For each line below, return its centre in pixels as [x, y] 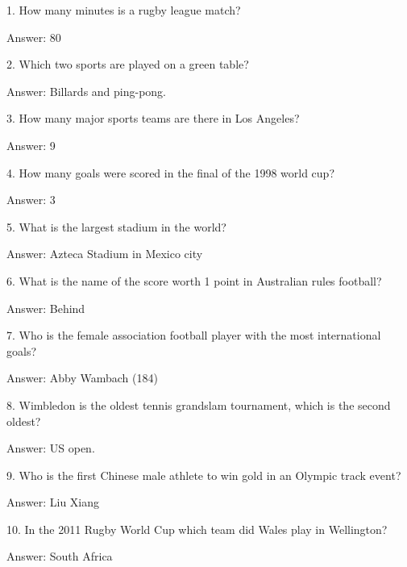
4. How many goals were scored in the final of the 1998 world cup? [171, 172]
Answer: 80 [34, 37]
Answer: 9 [31, 145]
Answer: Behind [46, 308]
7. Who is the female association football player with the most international [194, 335]
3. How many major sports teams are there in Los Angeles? [153, 118]
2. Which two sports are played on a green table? [128, 64]
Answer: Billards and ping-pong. [87, 91]
